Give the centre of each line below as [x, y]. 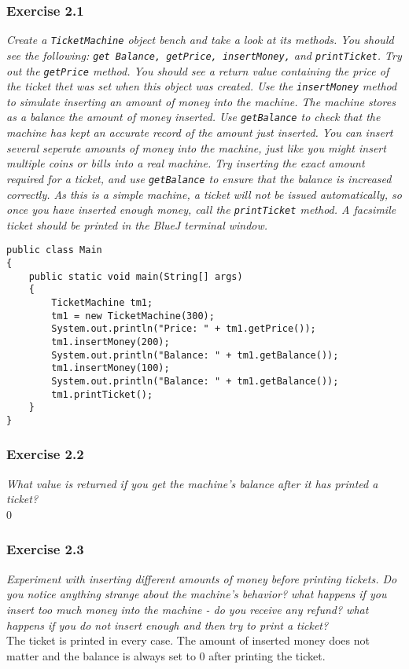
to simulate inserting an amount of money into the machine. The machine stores [201, 101]
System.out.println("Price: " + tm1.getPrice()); [184, 329]
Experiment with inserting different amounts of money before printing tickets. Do [202, 578]
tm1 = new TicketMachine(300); [133, 316]
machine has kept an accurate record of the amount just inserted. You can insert [200, 132]
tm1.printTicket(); [102, 394]
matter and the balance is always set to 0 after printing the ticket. [166, 655]
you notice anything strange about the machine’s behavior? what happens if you [197, 594]
